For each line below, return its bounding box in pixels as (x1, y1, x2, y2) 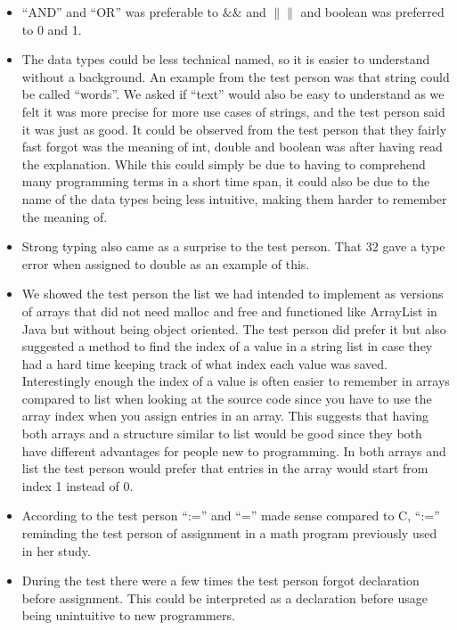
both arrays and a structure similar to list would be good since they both (21, 424, 422, 443)
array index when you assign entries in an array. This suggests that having (21, 406, 428, 425)
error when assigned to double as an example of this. (21, 254, 310, 273)
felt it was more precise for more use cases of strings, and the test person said (21, 102, 445, 120)
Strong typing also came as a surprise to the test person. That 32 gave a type (21, 237, 445, 256)
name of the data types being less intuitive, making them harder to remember (21, 189, 447, 208)
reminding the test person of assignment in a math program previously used (21, 524, 437, 543)
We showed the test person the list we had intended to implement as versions (21, 284, 444, 303)
